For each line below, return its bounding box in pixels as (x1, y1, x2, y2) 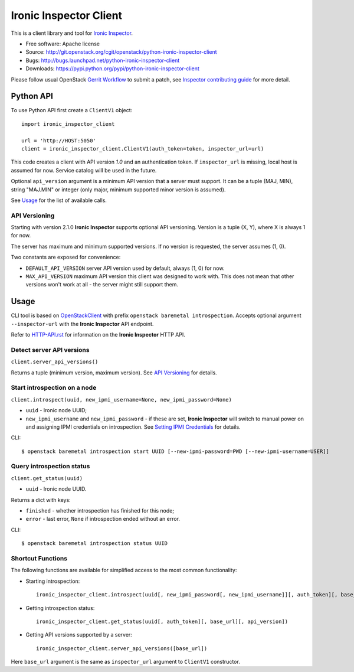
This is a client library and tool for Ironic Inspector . (11, 30, 133, 37)
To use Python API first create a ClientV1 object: (11, 107, 133, 114)
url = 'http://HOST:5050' (21, 137, 97, 144)
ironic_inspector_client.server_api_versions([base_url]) (36, 645, 208, 652)
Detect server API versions (11, 345, 90, 354)
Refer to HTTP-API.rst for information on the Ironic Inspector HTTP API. (11, 331, 185, 338)
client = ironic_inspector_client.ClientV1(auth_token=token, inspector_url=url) (21, 145, 264, 152)
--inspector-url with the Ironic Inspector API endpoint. (11, 320, 154, 327)
